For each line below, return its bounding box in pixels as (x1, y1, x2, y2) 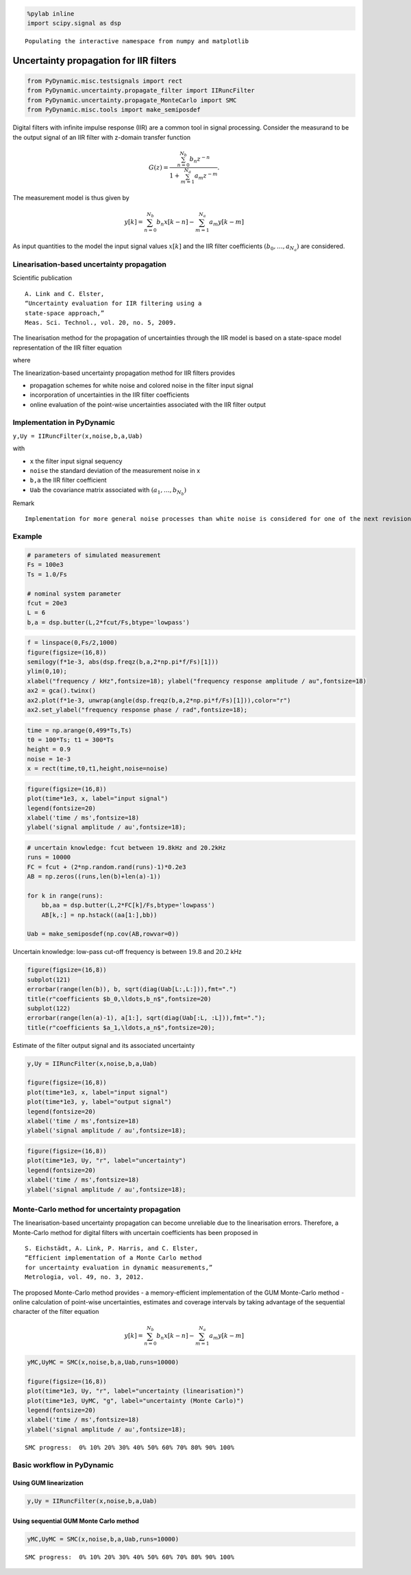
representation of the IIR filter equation (12, 343, 123, 352)
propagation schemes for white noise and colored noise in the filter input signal (29, 381, 253, 389)
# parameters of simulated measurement (27, 551, 161, 559)
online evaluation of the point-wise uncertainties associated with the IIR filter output (29, 400, 266, 408)
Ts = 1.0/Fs (27, 570, 68, 578)
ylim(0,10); (27, 668, 68, 675)
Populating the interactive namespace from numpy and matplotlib (25, 37, 249, 45)
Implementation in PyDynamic (12, 417, 116, 427)
